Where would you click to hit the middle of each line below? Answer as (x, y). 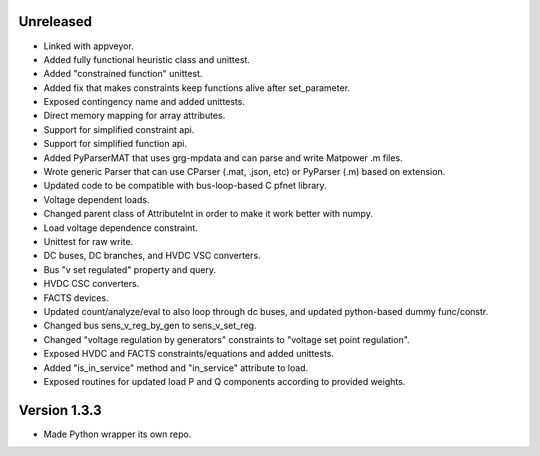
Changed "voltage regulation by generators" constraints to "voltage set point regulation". (226, 339)
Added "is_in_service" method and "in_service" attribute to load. (176, 367)
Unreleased (55, 21)
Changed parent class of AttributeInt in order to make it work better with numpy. (208, 214)
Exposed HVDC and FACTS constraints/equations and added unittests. (189, 354)
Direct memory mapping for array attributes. (134, 116)
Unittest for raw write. (88, 241)
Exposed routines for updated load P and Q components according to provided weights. (224, 381)
